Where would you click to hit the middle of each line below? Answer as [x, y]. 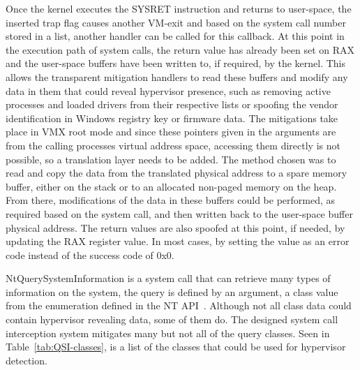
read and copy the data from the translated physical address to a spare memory [177, 173]
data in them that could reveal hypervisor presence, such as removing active [168, 90]
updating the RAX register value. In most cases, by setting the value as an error [178, 241]
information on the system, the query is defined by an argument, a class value [172, 291]
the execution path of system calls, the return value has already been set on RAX [180, 49]
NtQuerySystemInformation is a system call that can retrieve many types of [168, 278]
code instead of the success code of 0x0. [90, 254]
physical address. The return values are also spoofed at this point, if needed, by [175, 227]
